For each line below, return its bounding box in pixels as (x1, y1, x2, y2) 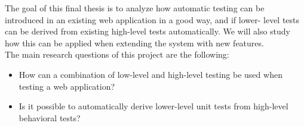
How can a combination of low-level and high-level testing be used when (19, 68, 282, 80)
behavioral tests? (19, 111, 81, 124)
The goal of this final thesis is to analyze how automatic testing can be (5, 2, 265, 14)
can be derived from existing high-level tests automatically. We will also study (5, 25, 291, 37)
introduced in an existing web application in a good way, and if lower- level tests (5, 13, 300, 26)
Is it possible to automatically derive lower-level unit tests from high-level (19, 100, 288, 112)
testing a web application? (19, 80, 115, 92)
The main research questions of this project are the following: (5, 48, 229, 61)
